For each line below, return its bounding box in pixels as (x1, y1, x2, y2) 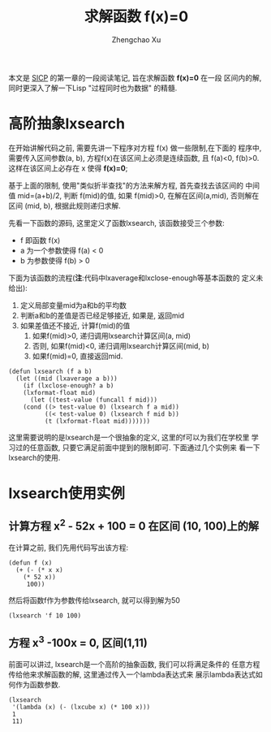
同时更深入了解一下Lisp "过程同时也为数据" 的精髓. (8, 83, 178, 93)
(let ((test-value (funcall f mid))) (29, 396, 158, 404)
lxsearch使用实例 (8, 484, 126, 503)
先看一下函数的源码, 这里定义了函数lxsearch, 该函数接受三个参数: (8, 218, 225, 227)
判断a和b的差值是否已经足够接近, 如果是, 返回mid (19, 310, 185, 320)
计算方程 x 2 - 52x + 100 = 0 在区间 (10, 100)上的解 (8, 517, 260, 533)
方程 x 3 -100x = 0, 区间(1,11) (8, 634, 148, 650)
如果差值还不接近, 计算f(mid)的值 (19, 320, 131, 330)
